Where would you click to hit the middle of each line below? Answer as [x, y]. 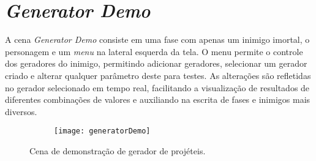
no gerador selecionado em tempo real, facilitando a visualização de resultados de [157, 87]
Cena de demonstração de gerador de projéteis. [118, 150]
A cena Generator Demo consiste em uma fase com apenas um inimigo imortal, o [157, 39]
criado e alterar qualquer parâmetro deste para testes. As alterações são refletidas [158, 75]
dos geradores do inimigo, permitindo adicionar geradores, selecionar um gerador [156, 63]
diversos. [21, 111]
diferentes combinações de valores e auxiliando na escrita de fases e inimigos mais [158, 99]
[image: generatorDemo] [102, 131]
